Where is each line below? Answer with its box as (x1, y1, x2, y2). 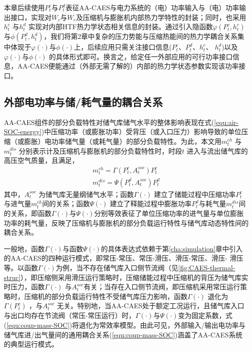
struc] (4, 272, 21, 282)
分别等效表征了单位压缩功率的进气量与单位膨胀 (94, 208, 244, 218)
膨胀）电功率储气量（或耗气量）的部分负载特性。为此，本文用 (24, 136, 221, 146)
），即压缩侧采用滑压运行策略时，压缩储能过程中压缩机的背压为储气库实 (20, 272, 249, 282)
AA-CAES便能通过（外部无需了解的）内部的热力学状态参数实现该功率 (17, 61, 239, 71)
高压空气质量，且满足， (4, 155, 79, 165)
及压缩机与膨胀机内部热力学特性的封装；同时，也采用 (76, 12, 246, 22)
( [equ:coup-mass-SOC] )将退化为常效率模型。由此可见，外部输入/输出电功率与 (4, 320, 246, 330)
